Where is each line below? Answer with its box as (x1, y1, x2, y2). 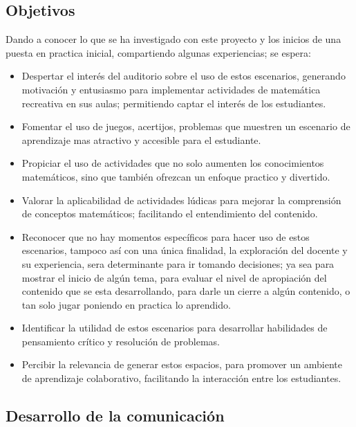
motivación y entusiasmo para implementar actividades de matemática (21, 82, 321, 96)
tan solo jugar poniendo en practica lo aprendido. (21, 297, 231, 311)
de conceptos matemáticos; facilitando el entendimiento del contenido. (21, 206, 318, 221)
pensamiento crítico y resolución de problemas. (21, 334, 220, 348)
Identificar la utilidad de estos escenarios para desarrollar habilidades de (21, 320, 328, 335)
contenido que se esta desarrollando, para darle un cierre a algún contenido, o (21, 284, 350, 298)
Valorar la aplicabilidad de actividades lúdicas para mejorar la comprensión (21, 192, 341, 207)
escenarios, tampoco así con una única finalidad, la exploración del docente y (21, 243, 348, 257)
